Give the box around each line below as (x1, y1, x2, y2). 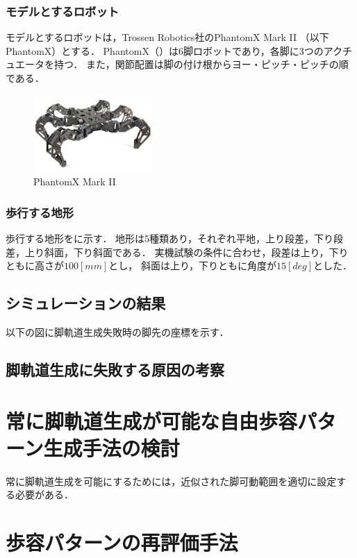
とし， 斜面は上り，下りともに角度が (108, 258, 276, 273)
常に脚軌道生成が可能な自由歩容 (6, 406, 298, 434)
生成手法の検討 (43, 433, 180, 462)
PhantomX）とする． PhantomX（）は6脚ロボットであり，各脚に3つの (6, 43, 324, 58)
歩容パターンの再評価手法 (6, 528, 238, 557)
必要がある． (15, 487, 74, 502)
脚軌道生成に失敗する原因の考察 (6, 359, 224, 380)
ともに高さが (6, 258, 64, 273)
